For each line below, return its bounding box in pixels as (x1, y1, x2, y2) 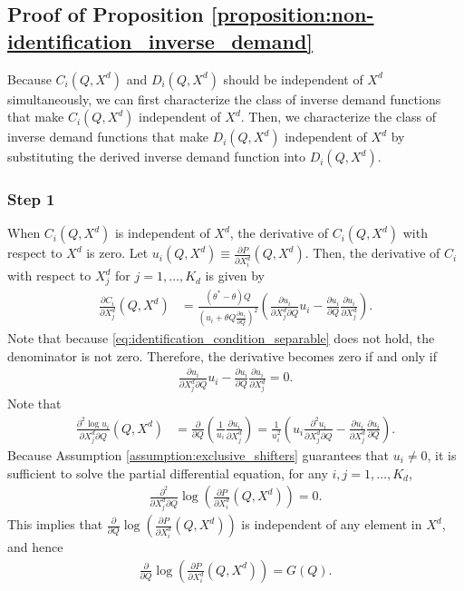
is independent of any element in (241, 515, 422, 533)
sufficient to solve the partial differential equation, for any (7, 463, 328, 482)
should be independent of (223, 69, 363, 88)
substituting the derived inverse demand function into (7, 147, 305, 166)
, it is (427, 445, 457, 464)
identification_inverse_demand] (7, 26, 314, 54)
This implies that (7, 515, 103, 533)
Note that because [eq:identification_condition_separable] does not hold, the (7, 329, 435, 348)
